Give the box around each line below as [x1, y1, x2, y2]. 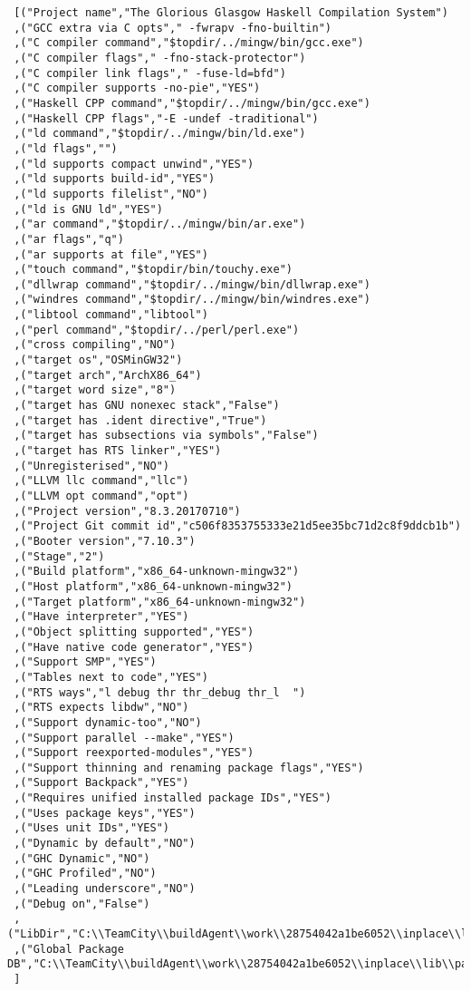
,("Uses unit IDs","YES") [14, 821, 169, 835]
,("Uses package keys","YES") [14, 806, 196, 820]
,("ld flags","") [14, 141, 118, 155]
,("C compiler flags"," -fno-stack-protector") [14, 51, 306, 64]
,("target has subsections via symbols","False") [14, 429, 319, 442]
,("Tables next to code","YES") [14, 670, 208, 684]
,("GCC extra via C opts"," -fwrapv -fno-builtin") [14, 21, 332, 34]
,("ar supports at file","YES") [14, 248, 208, 261]
